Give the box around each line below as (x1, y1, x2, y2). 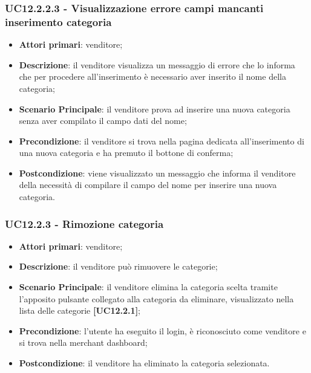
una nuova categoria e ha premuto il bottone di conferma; (19, 146, 234, 159)
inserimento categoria (5, 14, 112, 29)
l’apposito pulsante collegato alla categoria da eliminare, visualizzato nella (19, 292, 294, 305)
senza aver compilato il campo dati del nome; (19, 114, 187, 127)
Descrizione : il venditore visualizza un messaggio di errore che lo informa (19, 58, 295, 71)
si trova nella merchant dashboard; (19, 336, 148, 349)
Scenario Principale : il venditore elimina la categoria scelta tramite (19, 281, 278, 293)
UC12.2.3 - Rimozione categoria (5, 216, 164, 231)
